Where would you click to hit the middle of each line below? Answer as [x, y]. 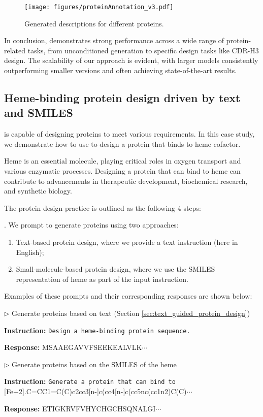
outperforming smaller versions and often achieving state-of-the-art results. [121, 70]
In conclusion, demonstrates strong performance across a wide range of [114, 40]
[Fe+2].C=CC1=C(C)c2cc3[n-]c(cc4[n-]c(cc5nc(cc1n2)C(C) [95, 391]
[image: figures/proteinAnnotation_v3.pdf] [99, 7]
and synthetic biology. [38, 191]
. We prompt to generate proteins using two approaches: [91, 225]
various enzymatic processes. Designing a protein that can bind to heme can [122, 171]
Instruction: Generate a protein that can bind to [90, 381]
